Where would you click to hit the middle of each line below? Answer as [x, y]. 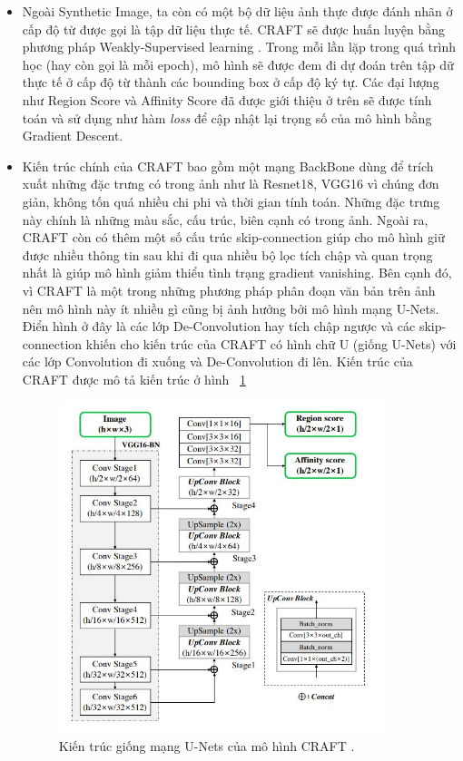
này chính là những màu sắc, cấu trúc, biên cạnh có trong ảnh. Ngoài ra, [225, 219]
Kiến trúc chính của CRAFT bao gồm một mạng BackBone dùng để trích [228, 166]
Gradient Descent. [73, 136]
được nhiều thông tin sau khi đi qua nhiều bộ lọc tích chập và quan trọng [227, 254]
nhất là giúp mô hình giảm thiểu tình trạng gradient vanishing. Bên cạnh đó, [237, 273]
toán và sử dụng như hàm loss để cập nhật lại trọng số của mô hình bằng [227, 117]
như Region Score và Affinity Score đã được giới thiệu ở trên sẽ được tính [227, 99]
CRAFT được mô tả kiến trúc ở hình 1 [134, 379]
